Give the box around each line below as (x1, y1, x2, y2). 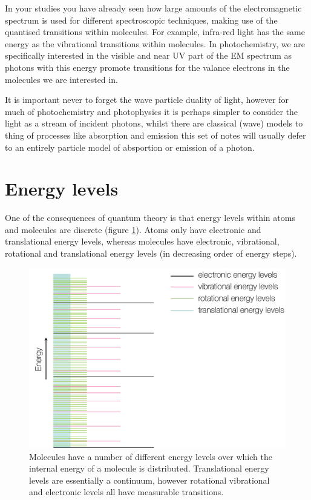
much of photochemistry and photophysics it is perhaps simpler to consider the (5, 105, 298, 117)
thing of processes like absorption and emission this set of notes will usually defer (5, 128, 306, 141)
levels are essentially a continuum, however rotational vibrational (29, 473, 270, 486)
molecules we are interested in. (5, 73, 118, 85)
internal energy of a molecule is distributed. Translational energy (29, 462, 269, 475)
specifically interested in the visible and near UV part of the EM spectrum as (5, 49, 292, 62)
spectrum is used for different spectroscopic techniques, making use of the (5, 13, 278, 26)
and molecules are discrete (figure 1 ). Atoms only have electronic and (5, 223, 261, 235)
